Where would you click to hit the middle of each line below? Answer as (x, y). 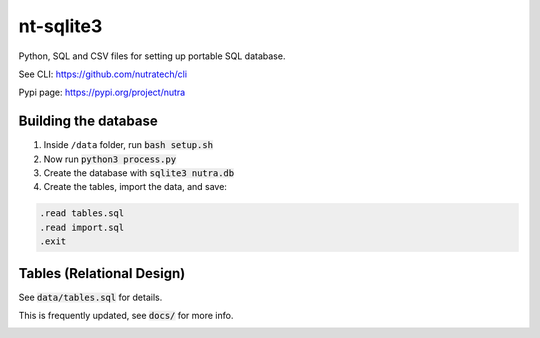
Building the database (88, 121)
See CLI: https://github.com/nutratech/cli (103, 74)
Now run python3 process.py (110, 159)
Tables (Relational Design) (102, 273)
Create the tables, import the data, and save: (135, 187)
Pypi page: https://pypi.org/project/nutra (102, 92)
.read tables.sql (82, 213)
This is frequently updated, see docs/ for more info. (126, 316)
